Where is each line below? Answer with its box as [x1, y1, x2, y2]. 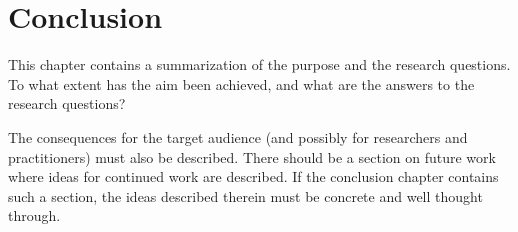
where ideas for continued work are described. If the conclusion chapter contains [8, 166, 499, 187]
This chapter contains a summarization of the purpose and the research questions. [8, 54, 511, 75]
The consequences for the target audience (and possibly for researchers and [8, 126, 468, 147]
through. [8, 205, 61, 226]
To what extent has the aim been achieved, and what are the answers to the [8, 73, 475, 94]
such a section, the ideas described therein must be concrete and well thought [8, 185, 483, 206]
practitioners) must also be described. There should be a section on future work [8, 146, 496, 167]
